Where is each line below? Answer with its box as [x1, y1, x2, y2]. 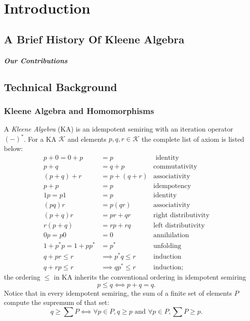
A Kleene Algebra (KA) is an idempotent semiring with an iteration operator [4, 124, 233, 134]
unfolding [153, 243, 181, 249]
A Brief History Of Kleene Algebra [4, 31, 184, 46]
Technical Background [4, 79, 117, 94]
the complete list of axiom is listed [142, 133, 245, 144]
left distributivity [153, 222, 205, 229]
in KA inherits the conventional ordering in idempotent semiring [54, 272, 246, 282]
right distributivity [153, 211, 210, 219]
